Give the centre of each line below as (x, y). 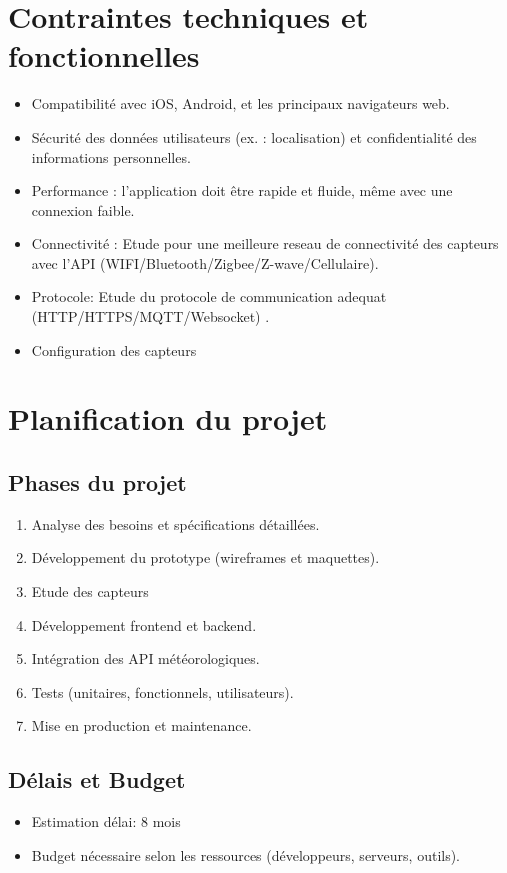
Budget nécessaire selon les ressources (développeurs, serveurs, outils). (246, 854)
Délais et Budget (97, 779)
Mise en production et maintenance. (141, 725)
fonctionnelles (104, 55)
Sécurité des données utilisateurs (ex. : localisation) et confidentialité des (254, 136)
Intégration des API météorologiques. (145, 658)
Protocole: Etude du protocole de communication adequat (209, 296)
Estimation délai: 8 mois (106, 821)
